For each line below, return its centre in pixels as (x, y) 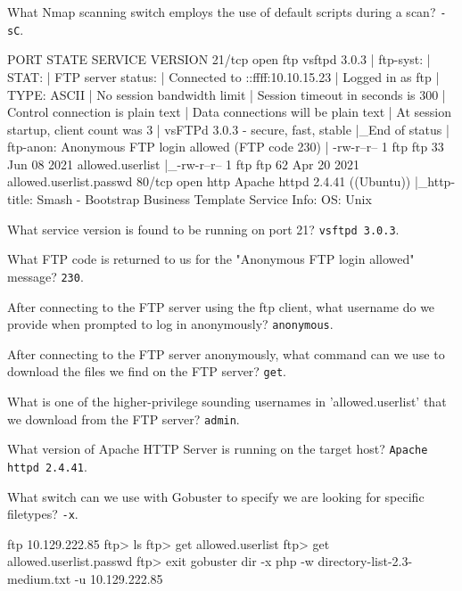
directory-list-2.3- (365, 561)
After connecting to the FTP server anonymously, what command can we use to (226, 353)
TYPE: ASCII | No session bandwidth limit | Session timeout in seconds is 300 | (227, 94)
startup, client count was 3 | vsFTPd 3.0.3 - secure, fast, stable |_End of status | (228, 129)
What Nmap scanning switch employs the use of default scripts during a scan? (222, 12)
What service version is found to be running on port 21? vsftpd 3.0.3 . (203, 229)
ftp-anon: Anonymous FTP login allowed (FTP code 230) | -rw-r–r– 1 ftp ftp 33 (226, 147)
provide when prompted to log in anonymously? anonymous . (170, 324)
